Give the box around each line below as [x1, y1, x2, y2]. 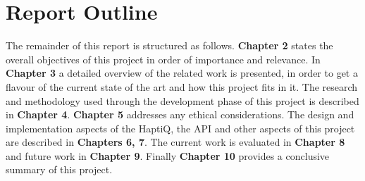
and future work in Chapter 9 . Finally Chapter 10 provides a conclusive [6, 148, 330, 163]
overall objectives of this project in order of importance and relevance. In [6, 51, 321, 66]
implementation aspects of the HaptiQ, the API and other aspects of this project [6, 120, 355, 135]
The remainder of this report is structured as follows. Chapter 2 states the [6, 38, 333, 53]
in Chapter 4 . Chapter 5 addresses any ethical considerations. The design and [6, 107, 354, 122]
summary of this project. [6, 162, 113, 177]
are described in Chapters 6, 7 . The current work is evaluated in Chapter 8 [6, 135, 345, 149]
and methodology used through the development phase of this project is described [6, 93, 359, 108]
